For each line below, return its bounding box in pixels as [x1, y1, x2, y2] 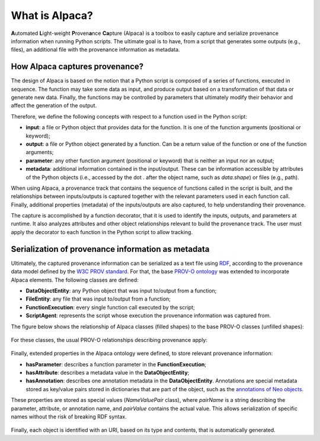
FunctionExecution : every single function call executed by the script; [25, 303, 195, 311]
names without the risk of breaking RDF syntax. [11, 413, 127, 420]
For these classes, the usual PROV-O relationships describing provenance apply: [11, 336, 207, 343]
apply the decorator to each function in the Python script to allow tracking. [11, 228, 193, 235]
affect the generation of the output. [11, 102, 97, 109]
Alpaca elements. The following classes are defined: [11, 276, 139, 283]
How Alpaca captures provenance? [11, 62, 144, 72]
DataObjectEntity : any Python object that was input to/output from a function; [25, 287, 217, 294]
